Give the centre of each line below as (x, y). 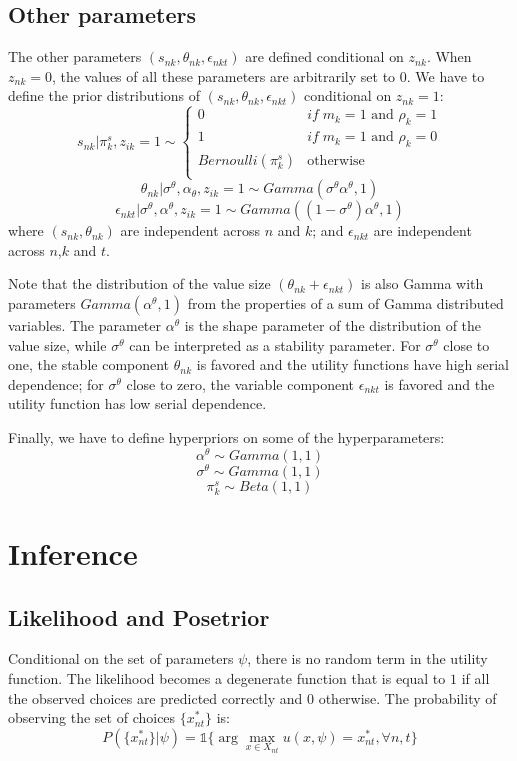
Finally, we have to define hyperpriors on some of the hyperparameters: (226, 436)
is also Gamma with (422, 283)
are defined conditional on (324, 56)
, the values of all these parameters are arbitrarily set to (223, 75)
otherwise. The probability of (407, 697)
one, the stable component (89, 364)
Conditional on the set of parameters (121, 658)
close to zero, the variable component (240, 383)
